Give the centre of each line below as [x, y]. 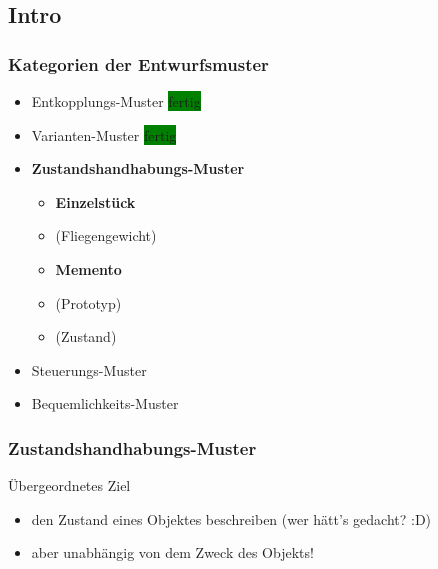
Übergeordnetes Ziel [69, 485]
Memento [88, 268]
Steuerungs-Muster [89, 369]
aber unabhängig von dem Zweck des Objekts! [172, 552]
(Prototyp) [88, 302]
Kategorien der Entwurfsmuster [138, 63]
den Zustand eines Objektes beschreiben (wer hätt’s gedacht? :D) [231, 518]
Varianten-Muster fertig [104, 134]
